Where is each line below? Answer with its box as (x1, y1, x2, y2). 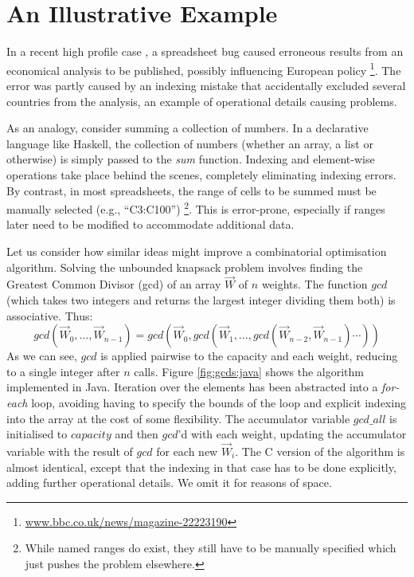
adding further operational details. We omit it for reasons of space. (6, 474, 332, 491)
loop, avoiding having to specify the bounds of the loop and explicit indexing (31, 394, 406, 410)
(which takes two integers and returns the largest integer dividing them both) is (6, 291, 396, 308)
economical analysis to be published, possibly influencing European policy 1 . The (6, 59, 401, 78)
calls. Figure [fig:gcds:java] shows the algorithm (134, 363, 364, 379)
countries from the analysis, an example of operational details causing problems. (6, 92, 397, 109)
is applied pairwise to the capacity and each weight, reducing (100, 347, 398, 364)
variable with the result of (6, 442, 133, 459)
